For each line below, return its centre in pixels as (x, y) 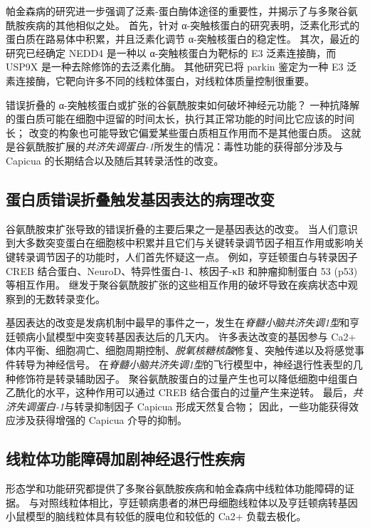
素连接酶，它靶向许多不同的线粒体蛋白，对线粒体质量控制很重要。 (160, 80)
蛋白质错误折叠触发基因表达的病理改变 (140, 198)
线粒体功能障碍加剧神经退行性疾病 (125, 459)
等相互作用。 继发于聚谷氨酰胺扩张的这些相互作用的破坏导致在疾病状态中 (177, 285)
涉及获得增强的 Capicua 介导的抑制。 (101, 420)
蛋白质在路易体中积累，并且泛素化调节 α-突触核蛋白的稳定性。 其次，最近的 (183, 39)
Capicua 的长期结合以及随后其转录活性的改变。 (115, 160)
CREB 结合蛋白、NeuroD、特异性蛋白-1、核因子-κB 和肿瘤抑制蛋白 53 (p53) (182, 270)
